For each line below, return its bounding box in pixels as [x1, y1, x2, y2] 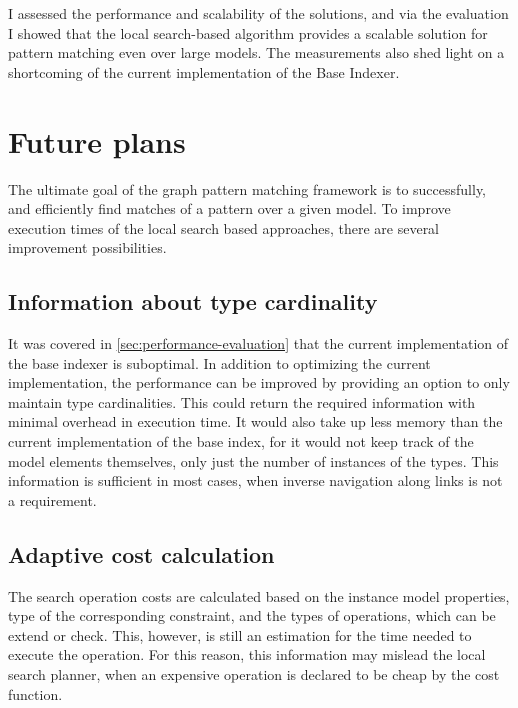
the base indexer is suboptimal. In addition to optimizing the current [8, 352, 431, 373]
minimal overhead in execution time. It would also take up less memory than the [8, 411, 503, 432]
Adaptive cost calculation [8, 538, 275, 569]
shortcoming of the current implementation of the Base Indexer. [8, 61, 400, 82]
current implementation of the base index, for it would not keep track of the [8, 431, 474, 452]
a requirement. [8, 489, 97, 510]
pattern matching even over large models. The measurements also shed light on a [8, 42, 505, 63]
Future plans [8, 120, 186, 161]
